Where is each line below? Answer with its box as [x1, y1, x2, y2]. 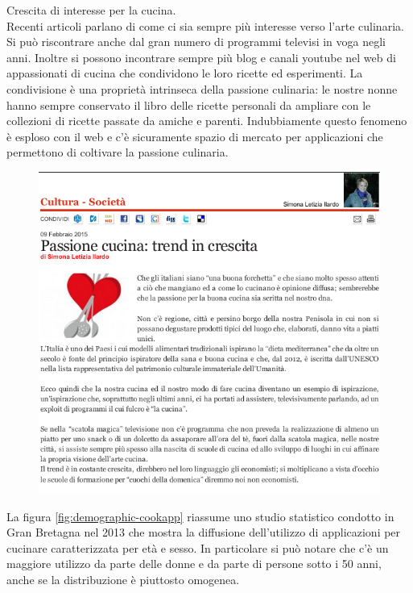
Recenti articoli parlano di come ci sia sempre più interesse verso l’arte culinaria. [6, 17, 404, 34]
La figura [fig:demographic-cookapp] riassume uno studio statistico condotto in [6, 507, 394, 524]
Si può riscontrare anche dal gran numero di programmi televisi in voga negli [6, 33, 386, 50]
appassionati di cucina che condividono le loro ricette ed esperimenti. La [6, 65, 363, 81]
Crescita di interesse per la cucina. [6, 2, 176, 18]
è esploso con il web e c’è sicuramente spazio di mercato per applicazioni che [6, 127, 383, 144]
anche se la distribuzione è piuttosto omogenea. [6, 571, 240, 588]
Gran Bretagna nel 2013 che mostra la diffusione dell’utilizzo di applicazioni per [6, 524, 401, 541]
